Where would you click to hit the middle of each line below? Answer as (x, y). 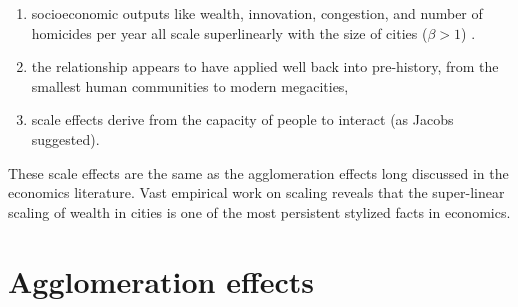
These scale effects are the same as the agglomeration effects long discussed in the (258, 172)
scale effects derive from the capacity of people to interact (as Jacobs (242, 119)
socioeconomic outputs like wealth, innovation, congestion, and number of (257, 13)
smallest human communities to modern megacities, (190, 85)
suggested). (65, 138)
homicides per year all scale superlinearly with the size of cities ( (229, 32)
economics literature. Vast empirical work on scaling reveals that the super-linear (256, 192)
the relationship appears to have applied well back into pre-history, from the (265, 66)
